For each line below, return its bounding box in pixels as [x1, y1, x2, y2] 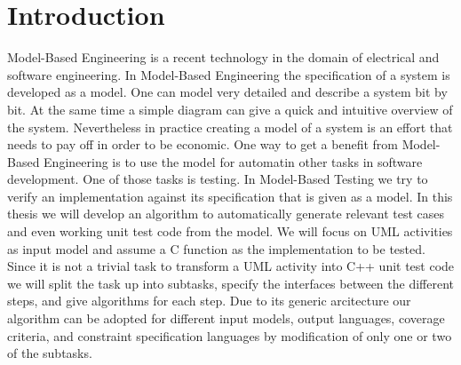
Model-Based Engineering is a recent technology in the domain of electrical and [7, 48, 440, 67]
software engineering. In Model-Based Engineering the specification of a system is [7, 65, 450, 83]
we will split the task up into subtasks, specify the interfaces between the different [7, 274, 455, 292]
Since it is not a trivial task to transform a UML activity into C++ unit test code [7, 257, 455, 275]
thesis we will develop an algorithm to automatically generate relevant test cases [7, 204, 444, 223]
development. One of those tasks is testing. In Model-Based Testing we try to [7, 170, 428, 188]
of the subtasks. [7, 344, 92, 362]
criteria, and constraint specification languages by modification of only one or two [7, 326, 452, 345]
